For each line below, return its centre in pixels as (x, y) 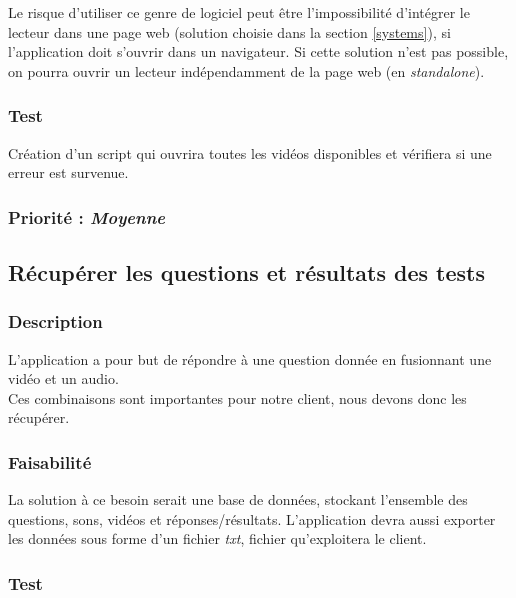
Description (55, 321)
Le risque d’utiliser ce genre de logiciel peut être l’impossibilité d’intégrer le (239, 12)
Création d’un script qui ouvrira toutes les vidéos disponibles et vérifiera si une (250, 152)
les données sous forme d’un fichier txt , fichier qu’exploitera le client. (217, 538)
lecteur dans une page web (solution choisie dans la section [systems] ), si (229, 31)
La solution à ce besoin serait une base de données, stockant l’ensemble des (238, 499)
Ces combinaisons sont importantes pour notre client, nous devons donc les (237, 397)
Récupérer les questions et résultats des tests (247, 272)
